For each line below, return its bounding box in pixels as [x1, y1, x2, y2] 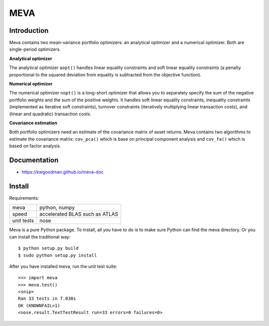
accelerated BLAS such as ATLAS [39, 211, 119, 218]
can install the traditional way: [9, 234, 71, 240]
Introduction [9, 26, 49, 35]
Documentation [9, 156, 59, 164]
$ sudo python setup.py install [18, 252, 97, 258]
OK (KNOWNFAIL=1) [18, 303, 60, 308]
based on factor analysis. [9, 143, 61, 149]
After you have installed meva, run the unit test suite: [9, 263, 118, 269]
